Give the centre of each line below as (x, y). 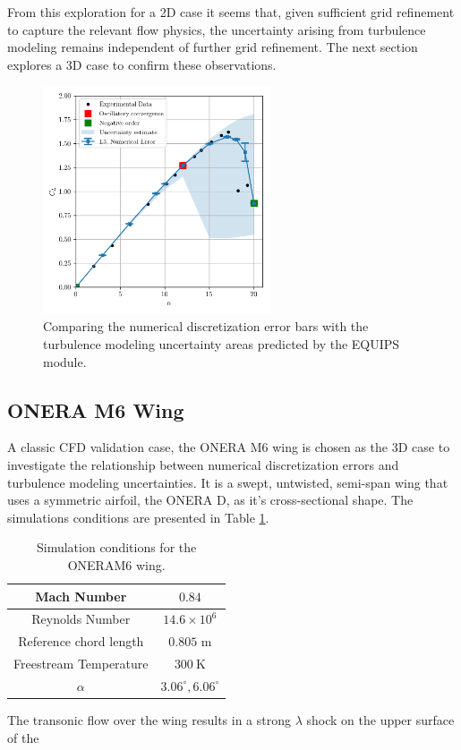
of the (23, 737)
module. (65, 361)
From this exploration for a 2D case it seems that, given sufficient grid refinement (231, 12)
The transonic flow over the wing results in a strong (149, 719)
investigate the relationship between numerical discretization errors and (203, 464)
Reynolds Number (81, 619)
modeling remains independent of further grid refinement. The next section (213, 47)
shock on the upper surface (380, 719)
